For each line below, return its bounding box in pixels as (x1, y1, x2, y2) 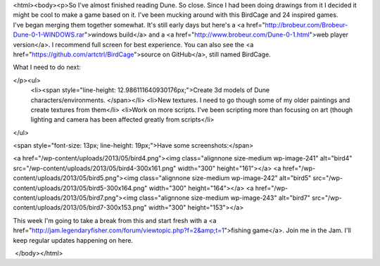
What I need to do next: (13, 63, 81, 72)
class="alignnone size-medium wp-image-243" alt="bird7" (139, 194, 311, 202)
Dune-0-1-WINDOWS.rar (13, 30, 85, 39)
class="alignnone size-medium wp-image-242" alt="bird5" (139, 174, 312, 182)
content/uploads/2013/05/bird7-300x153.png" (13, 203, 147, 212)
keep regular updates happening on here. (13, 236, 134, 244)
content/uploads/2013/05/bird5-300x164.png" (13, 184, 148, 192)
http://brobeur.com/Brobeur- (265, 20, 348, 29)
